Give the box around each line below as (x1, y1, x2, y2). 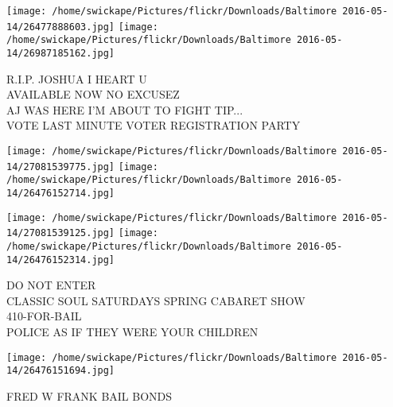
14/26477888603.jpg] (6, 21, 115, 33)
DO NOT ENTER (6, 277, 96, 293)
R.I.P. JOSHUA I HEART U (6, 70, 147, 87)
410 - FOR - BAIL (6, 308, 82, 324)
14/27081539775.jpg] (6, 161, 115, 172)
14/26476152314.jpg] (6, 254, 115, 266)
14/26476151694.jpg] (6, 365, 115, 377)
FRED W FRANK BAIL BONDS (6, 387, 173, 404)
